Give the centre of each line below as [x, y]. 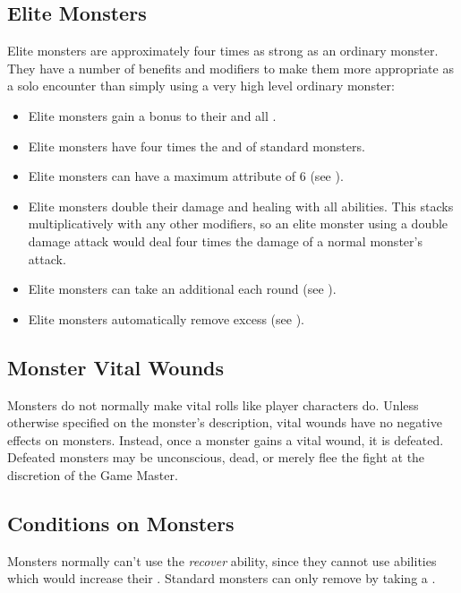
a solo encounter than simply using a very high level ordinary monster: [201, 86]
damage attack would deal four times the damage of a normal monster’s [225, 241]
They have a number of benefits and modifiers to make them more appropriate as [230, 68]
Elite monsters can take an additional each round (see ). [182, 289]
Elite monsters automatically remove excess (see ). [166, 318]
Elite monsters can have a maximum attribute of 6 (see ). [186, 176]
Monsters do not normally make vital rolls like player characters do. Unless [213, 404]
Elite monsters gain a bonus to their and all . [152, 115]
